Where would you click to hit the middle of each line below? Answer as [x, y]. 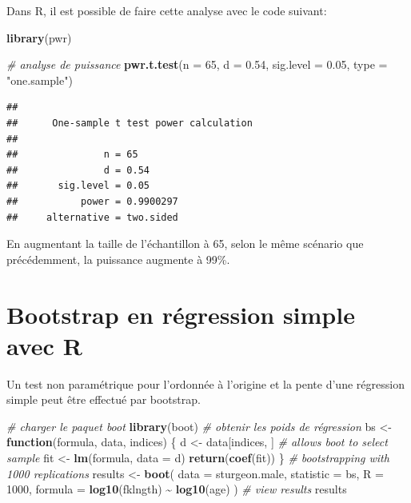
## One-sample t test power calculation [130, 123]
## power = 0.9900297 [92, 201]
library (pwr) [39, 37]
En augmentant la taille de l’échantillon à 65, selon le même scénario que [185, 244]
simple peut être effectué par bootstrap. [104, 399]
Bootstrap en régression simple [181, 314]
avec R [44, 345]
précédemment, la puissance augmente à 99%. [118, 259]
